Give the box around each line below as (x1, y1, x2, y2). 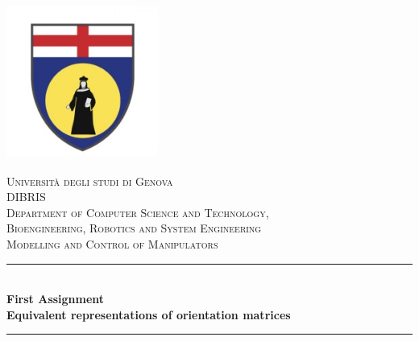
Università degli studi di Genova (6, 172, 173, 189)
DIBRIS (6, 188, 46, 205)
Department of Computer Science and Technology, (6, 203, 269, 220)
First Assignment (6, 290, 105, 307)
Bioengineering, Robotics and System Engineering (6, 220, 262, 236)
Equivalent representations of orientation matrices (6, 306, 291, 323)
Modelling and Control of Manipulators (6, 235, 218, 252)
